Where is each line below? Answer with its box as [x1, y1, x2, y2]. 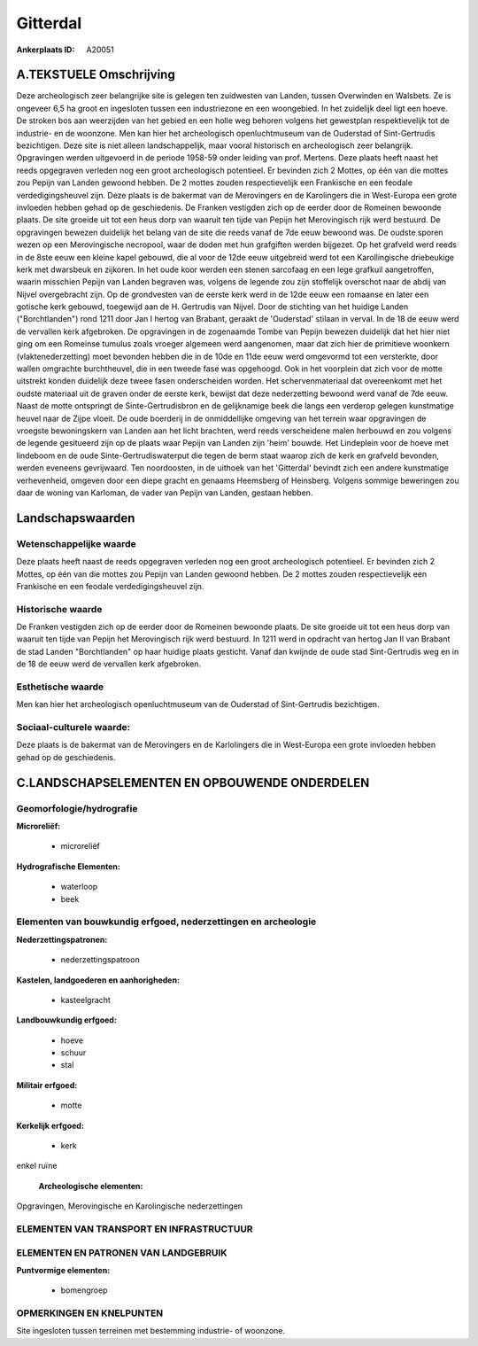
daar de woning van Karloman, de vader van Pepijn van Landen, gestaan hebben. [16, 487, 313, 498]
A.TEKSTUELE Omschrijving [16, 67, 176, 82]
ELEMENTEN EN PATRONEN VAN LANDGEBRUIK [16, 1246, 227, 1258]
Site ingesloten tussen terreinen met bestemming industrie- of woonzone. [16, 1326, 286, 1336]
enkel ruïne [16, 1161, 58, 1171]
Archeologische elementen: [38, 1180, 143, 1191]
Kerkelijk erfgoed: [16, 1120, 84, 1131]
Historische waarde [16, 603, 103, 615]
